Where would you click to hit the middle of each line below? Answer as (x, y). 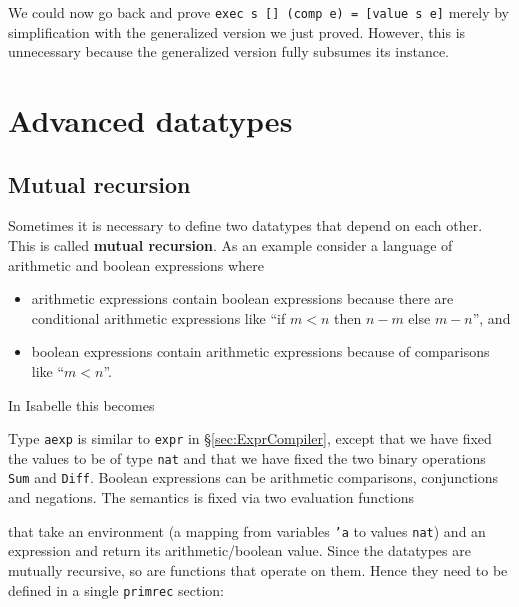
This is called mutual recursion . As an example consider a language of (230, 245)
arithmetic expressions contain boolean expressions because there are (242, 298)
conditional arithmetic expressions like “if (158, 317)
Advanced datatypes (150, 120)
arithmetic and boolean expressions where (136, 264)
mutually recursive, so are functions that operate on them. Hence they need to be (258, 569)
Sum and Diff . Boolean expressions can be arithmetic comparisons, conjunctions (253, 477)
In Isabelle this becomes (81, 404)
